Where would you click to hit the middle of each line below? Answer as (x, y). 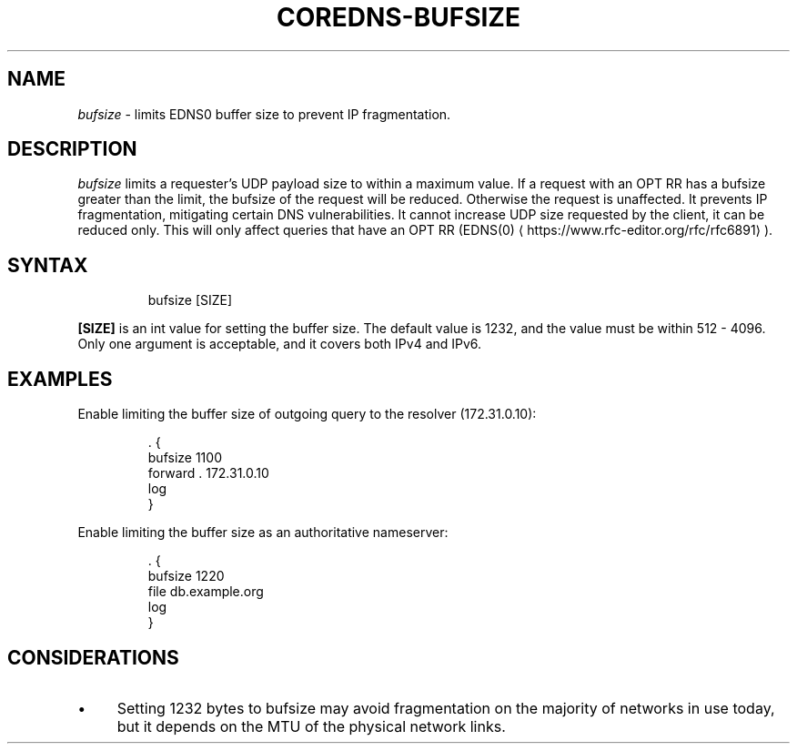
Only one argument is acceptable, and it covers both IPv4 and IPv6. (280, 344)
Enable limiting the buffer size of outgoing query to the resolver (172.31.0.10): (307, 414)
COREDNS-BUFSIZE (398, 17)
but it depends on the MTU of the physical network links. (311, 726)
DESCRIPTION (72, 149)
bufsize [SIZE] (190, 300)
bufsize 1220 (186, 576)
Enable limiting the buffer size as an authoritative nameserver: (263, 533)
